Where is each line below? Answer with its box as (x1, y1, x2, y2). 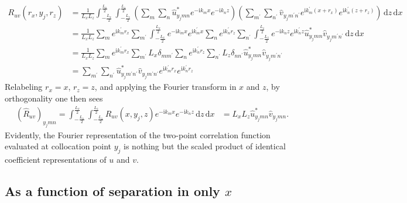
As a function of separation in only (5, 181, 220, 199)
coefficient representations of (5, 153, 107, 165)
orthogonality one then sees (5, 92, 103, 104)
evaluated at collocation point (5, 140, 112, 152)
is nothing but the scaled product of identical (124, 140, 286, 152)
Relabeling (5, 80, 43, 93)
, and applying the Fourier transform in (94, 80, 237, 93)
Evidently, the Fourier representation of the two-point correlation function (5, 128, 271, 141)
